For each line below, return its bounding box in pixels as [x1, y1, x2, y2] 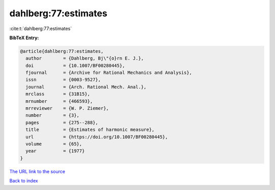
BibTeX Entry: [9, 35, 39, 41]
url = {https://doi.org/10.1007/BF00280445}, [25, 134, 168, 140]
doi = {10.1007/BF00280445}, [25, 63, 125, 68]
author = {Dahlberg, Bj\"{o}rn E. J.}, [25, 56, 144, 61]
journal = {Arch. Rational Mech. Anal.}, [25, 84, 147, 90]
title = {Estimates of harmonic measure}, [25, 127, 155, 132]
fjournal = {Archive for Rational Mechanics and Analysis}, [25, 70, 193, 76]
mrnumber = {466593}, [25, 98, 93, 104]
